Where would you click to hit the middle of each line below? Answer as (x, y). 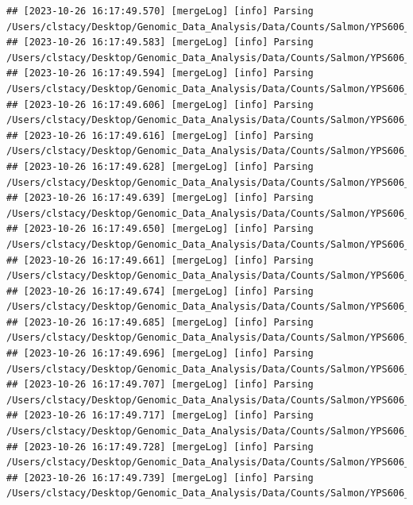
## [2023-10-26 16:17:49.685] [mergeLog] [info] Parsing (160, 322)
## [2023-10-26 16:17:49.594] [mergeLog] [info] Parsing (160, 73)
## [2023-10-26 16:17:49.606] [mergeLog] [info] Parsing (160, 104)
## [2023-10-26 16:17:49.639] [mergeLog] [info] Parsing (160, 198)
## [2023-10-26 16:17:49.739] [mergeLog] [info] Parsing (160, 478)
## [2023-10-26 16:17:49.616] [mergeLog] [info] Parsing (160, 135)
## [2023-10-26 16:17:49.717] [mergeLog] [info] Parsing (160, 416)
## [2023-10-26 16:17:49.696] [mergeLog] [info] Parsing (160, 354)
